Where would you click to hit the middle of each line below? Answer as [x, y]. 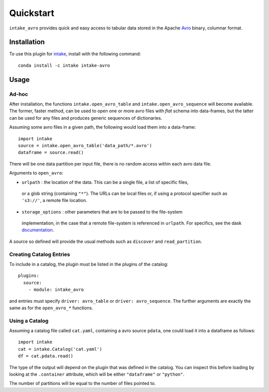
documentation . [38, 230]
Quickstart [32, 13]
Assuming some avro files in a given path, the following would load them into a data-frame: [103, 127]
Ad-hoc [19, 94]
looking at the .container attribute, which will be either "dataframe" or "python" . [97, 375]
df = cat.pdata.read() [46, 356]
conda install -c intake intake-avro [64, 65]
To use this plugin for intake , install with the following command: [75, 54]
